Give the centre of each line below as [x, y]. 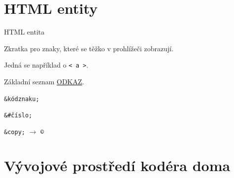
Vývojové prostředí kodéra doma [117, 165]
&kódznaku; [22, 99]
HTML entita [24, 32]
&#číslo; [18, 116]
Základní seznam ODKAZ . [44, 81]
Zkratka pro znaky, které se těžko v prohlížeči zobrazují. [89, 48]
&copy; [15, 132]
